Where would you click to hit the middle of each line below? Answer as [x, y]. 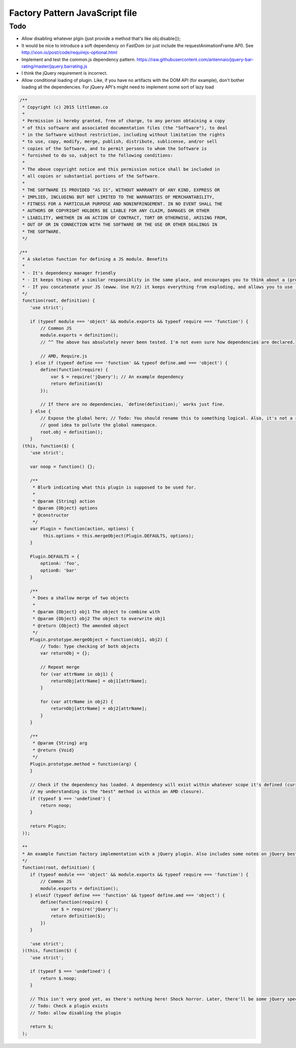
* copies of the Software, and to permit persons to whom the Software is [115, 148]
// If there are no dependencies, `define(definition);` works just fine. [133, 404]
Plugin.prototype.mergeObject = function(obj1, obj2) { [99, 639]
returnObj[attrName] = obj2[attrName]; [99, 709]
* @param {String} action [64, 501]
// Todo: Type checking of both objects [90, 646]
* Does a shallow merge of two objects [81, 598]
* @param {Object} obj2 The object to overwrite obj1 [99, 619]
